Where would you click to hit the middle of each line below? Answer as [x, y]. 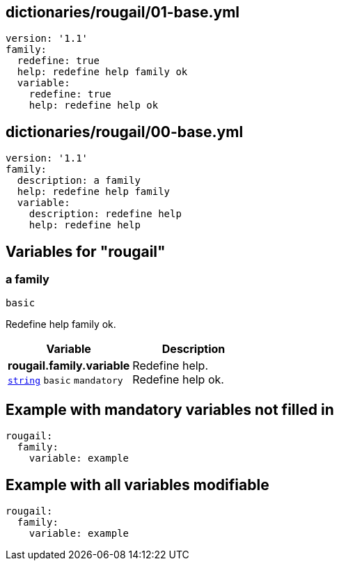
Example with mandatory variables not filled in [170, 409]
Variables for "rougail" [86, 251]
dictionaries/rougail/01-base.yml [123, 12]
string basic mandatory [65, 381]
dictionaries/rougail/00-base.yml [125, 132]
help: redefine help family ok [102, 72]
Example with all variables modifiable [137, 485]
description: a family [79, 181]
